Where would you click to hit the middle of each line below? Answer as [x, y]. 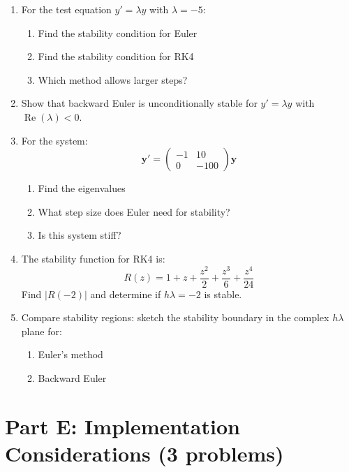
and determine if [126, 294]
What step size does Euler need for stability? [134, 211]
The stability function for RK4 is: [93, 258]
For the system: [54, 140]
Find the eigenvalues [82, 188]
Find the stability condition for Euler [118, 32]
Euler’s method [70, 354]
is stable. [223, 294]
